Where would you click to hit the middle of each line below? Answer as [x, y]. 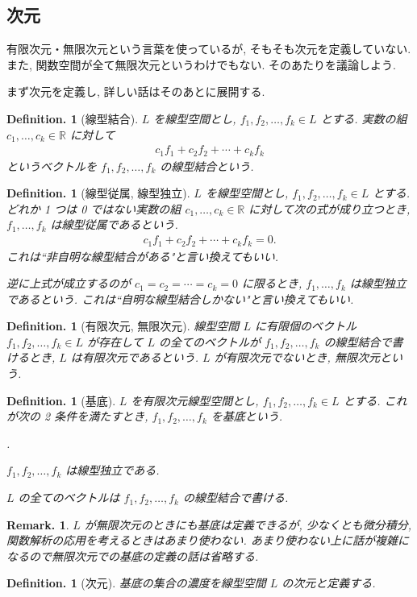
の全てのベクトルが [210, 341]
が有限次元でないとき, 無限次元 [297, 357]
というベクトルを [52, 166]
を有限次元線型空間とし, [195, 400]
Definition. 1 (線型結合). [73, 118]
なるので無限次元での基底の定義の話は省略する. [133, 556]
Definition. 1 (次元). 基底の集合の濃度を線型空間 [136, 583]
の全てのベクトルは [69, 498]
